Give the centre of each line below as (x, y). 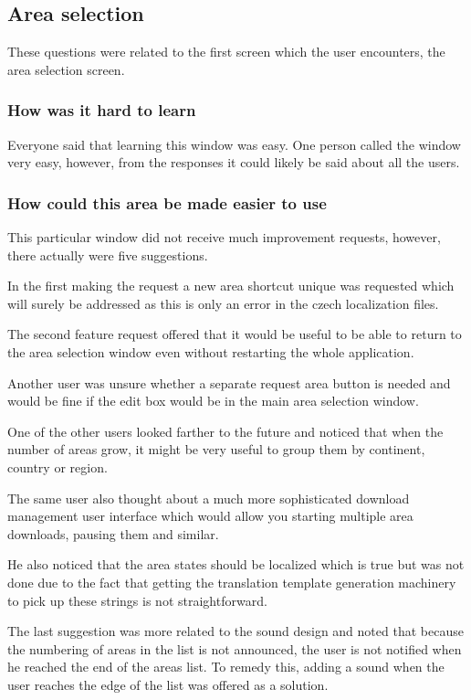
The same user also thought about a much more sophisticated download (209, 498)
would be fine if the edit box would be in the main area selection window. (213, 401)
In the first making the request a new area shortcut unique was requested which (231, 286)
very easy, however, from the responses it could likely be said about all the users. (234, 162)
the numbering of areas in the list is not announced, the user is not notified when (235, 648)
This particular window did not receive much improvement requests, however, (224, 237)
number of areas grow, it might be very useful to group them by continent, (216, 449)
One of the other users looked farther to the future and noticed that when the (225, 431)
